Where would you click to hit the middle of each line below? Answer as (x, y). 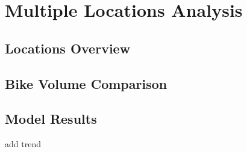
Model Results (51, 119)
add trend (23, 144)
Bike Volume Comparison (86, 83)
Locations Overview (68, 48)
